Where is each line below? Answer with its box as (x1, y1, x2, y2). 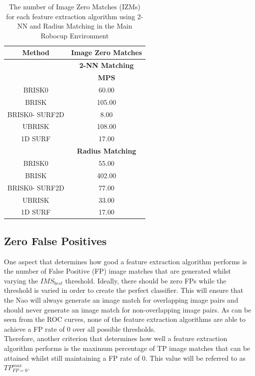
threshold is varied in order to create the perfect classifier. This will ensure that (4, 285, 244, 295)
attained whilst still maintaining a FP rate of (4, 352, 140, 363)
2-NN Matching (79, 60, 134, 70)
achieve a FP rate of (4, 323, 65, 334)
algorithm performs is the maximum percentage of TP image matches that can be (4, 343, 251, 353)
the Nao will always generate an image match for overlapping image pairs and (4, 295, 238, 305)
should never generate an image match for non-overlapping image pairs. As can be (4, 304, 252, 314)
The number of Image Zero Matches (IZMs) (9, 1, 141, 11)
